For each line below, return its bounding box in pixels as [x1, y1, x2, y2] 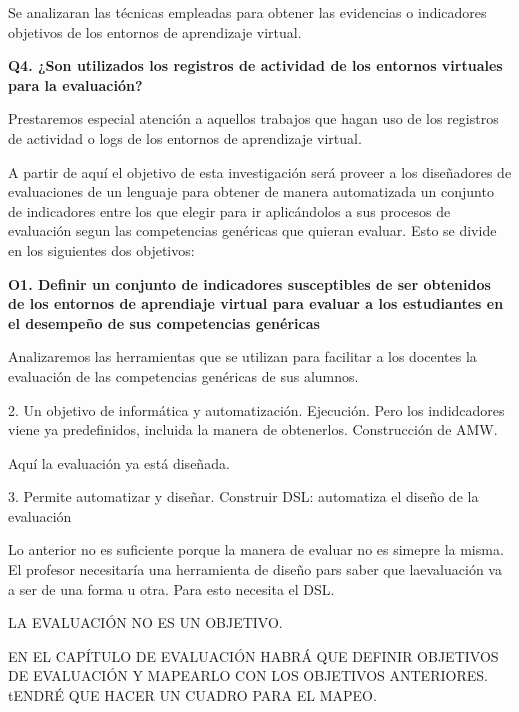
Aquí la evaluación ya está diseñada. [8, 452, 230, 473]
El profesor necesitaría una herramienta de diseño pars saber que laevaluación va [8, 559, 502, 580]
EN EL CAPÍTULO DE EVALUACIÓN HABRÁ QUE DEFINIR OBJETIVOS [8, 645, 499, 666]
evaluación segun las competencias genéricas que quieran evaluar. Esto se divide [8, 220, 497, 241]
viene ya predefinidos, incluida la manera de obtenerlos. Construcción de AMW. [8, 419, 498, 440]
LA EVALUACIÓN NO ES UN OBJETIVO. [8, 612, 283, 633]
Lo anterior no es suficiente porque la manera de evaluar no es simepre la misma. [8, 539, 504, 560]
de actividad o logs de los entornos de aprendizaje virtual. [8, 127, 362, 148]
